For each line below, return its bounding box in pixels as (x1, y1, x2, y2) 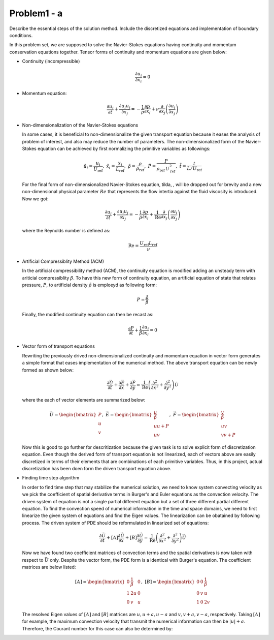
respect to (22, 557, 44, 563)
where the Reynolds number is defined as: (22, 228, 111, 234)
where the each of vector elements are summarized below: (22, 397, 146, 403)
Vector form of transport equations (22, 343, 95, 349)
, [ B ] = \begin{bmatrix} (141, 578, 195, 585)
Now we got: (22, 196, 49, 202)
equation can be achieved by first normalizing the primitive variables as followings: (37, 145, 211, 152)
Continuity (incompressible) (22, 58, 80, 65)
